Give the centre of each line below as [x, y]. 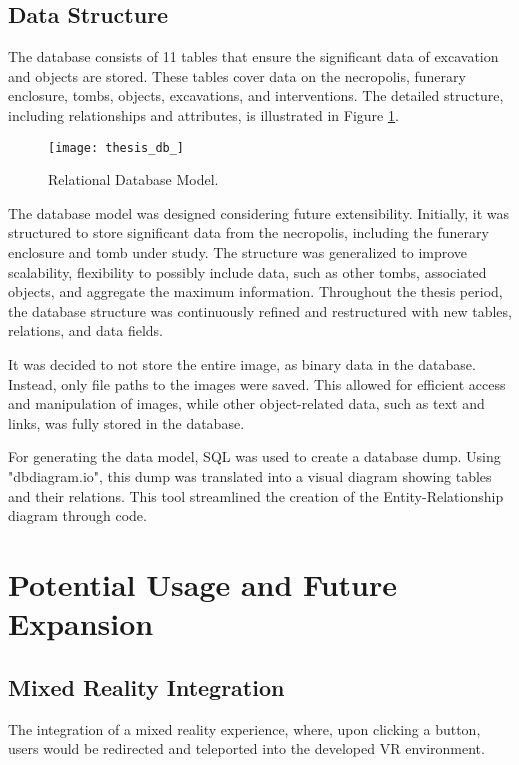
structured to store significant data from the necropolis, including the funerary [248, 232]
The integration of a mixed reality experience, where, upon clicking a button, [244, 728]
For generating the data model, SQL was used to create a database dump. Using [254, 456]
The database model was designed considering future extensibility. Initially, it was [259, 212]
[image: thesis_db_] [116, 147]
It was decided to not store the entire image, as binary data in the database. [242, 363]
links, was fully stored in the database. [126, 422]
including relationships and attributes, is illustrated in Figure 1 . [203, 114]
